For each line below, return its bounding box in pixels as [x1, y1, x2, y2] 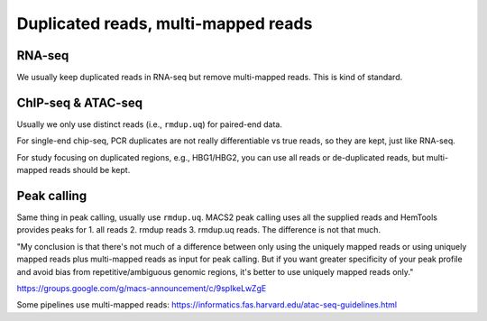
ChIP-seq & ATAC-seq [16, 95, 143, 110]
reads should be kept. [49, 165, 131, 176]
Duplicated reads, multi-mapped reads [16, 14, 313, 33]
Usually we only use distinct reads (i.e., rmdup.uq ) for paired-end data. [16, 118, 283, 130]
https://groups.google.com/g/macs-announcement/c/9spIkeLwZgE [16, 283, 267, 293]
